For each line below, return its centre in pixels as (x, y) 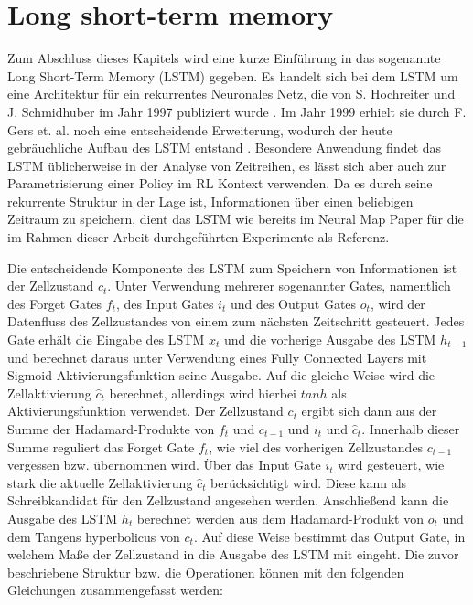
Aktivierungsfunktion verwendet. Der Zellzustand (145, 411)
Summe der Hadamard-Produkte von (111, 429)
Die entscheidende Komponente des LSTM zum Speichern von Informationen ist (232, 267)
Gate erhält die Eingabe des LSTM (106, 340)
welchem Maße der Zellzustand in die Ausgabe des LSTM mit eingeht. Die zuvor (233, 554)
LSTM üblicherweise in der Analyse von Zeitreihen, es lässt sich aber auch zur (227, 165)
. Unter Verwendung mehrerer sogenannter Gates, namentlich (279, 286)
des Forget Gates (55, 303)
